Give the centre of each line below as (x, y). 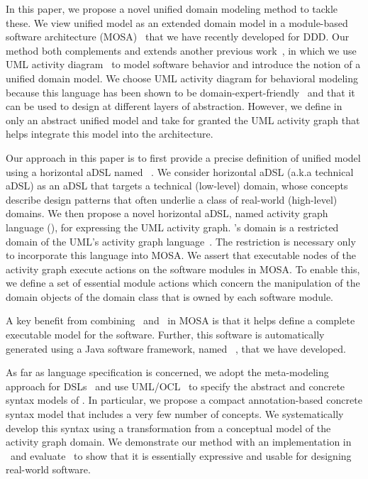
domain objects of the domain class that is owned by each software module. (169, 296)
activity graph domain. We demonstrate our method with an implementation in (179, 442)
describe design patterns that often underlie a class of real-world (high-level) (172, 199)
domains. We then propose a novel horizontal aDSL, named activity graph (167, 213)
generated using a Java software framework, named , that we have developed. (176, 348)
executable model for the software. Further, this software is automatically (165, 335)
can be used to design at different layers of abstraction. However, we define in (174, 106)
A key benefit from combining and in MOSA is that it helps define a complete (180, 320)
